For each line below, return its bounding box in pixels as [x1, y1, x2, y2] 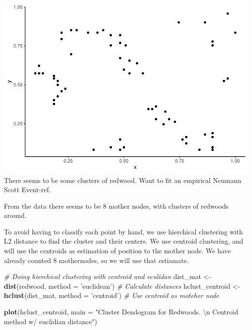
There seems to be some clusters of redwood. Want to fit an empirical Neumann [4, 175, 242, 185]
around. [4, 210, 27, 220]
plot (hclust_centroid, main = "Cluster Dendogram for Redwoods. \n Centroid [4, 307, 238, 317]
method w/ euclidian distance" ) [4, 316, 97, 326]
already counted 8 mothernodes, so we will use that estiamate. [4, 255, 189, 265]
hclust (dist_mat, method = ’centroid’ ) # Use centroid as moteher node [4, 290, 220, 300]
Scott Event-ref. [4, 184, 51, 195]
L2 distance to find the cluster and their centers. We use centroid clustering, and [4, 236, 243, 246]
